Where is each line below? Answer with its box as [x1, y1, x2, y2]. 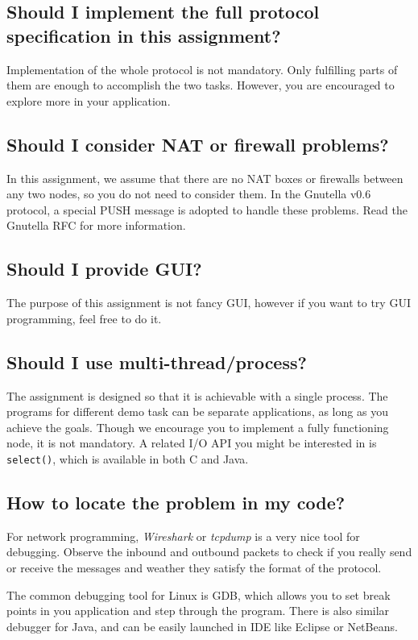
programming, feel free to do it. [6, 310, 162, 326]
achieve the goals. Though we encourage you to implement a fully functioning [6, 418, 389, 435]
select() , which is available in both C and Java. [6, 450, 249, 467]
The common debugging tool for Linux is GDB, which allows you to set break [6, 586, 391, 603]
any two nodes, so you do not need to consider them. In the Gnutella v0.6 [6, 185, 371, 202]
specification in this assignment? [6, 23, 281, 48]
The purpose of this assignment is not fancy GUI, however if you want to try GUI [6, 294, 411, 311]
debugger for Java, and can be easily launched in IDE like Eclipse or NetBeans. [6, 617, 398, 634]
